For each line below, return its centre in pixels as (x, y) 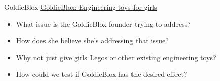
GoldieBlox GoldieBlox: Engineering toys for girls (81, 7)
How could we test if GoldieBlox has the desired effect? (101, 74)
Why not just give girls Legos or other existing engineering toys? (116, 57)
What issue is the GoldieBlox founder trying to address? (103, 23)
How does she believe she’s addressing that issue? (92, 40)
